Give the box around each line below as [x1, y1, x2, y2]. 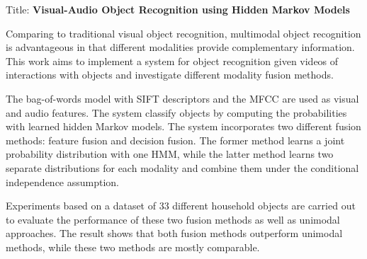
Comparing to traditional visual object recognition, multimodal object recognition [6, 25, 361, 40]
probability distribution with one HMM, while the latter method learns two [6, 146, 334, 161]
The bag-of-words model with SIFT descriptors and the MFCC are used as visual [6, 91, 359, 105]
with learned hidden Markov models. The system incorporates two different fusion [6, 119, 361, 134]
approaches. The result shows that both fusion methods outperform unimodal [6, 226, 343, 241]
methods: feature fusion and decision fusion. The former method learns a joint [6, 132, 345, 147]
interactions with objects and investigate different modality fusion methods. [6, 67, 334, 82]
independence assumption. [6, 174, 120, 189]
